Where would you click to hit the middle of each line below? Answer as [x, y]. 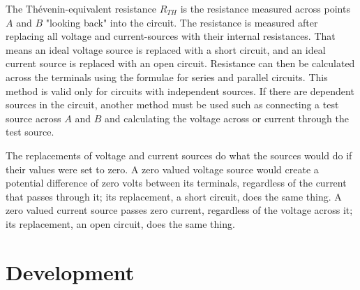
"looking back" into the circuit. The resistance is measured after [182, 22]
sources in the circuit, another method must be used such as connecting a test [172, 104]
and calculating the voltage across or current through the [226, 118]
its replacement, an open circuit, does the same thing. [120, 223]
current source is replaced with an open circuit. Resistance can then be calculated [180, 63]
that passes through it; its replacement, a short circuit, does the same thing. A [174, 196]
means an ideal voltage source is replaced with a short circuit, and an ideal [166, 49]
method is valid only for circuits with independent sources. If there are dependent [180, 90]
